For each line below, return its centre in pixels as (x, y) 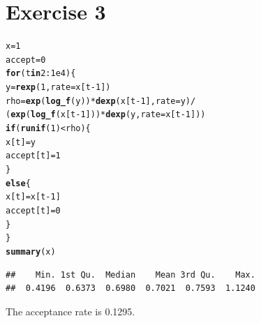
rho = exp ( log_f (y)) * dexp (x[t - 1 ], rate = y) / (101, 101)
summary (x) (31, 251)
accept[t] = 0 (33, 211)
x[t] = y (21, 142)
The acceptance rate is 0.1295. (70, 311)
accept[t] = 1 (33, 156)
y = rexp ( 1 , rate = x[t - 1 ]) (58, 88)
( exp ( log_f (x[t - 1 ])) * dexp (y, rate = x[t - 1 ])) (106, 115)
